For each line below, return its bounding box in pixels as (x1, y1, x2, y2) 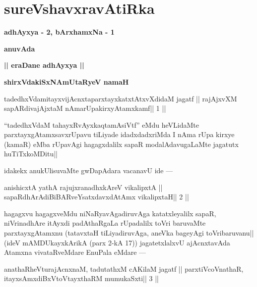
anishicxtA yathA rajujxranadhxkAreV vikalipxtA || (4, 182, 163, 192)
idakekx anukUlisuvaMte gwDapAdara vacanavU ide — (4, 165, 173, 176)
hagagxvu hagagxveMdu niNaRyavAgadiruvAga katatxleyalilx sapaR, (4, 208, 216, 218)
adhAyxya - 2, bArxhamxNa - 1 (4, 27, 115, 37)
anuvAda (4, 43, 35, 53)
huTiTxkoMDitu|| (4, 148, 58, 159)
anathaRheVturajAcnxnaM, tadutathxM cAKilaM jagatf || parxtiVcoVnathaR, (4, 263, 244, 274)
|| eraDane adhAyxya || (4, 60, 84, 70)
